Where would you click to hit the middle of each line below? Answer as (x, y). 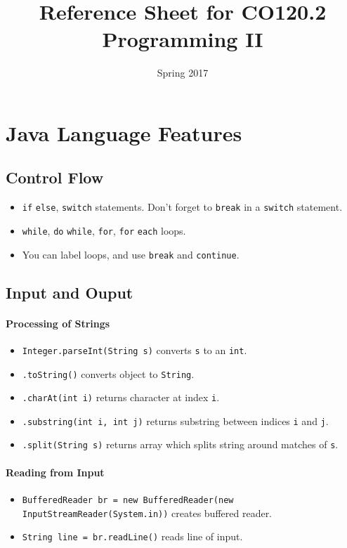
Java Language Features (124, 132)
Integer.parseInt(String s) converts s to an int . (135, 350)
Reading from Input (55, 472)
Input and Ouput (70, 292)
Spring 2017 (183, 73)
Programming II (183, 39)
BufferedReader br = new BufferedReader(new (128, 500)
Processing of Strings (58, 323)
